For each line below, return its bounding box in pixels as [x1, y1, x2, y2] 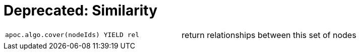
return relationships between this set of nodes [182, 29, 356, 40]
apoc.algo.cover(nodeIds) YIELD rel [5, 31, 140, 39]
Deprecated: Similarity [4, 2, 157, 19]
